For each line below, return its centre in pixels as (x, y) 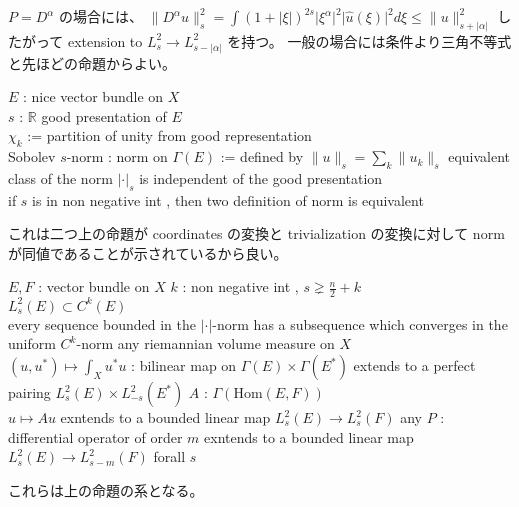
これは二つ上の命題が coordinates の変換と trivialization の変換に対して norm (256, 233)
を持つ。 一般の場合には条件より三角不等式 (369, 40)
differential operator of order (95, 436)
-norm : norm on (117, 156)
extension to (105, 40)
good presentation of (104, 115)
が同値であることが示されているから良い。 (148, 252)
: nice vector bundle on (93, 96)
